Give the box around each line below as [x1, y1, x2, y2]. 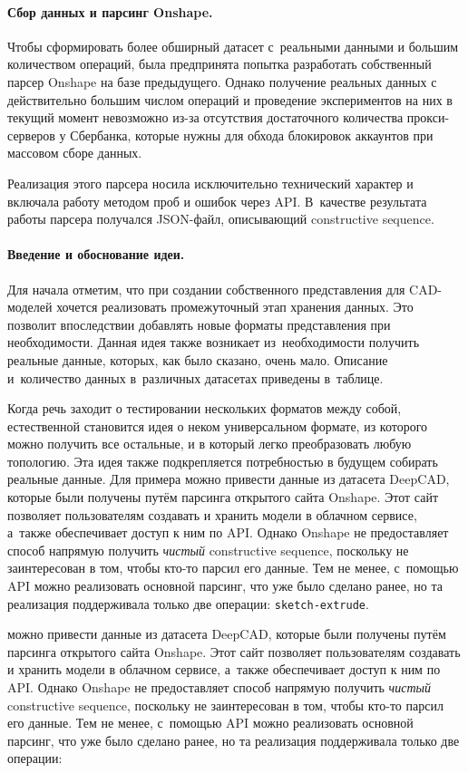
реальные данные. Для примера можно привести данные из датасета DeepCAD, [7, 469, 450, 488]
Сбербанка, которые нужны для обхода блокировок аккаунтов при [70, 125, 434, 144]
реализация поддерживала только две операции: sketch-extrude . [7, 594, 369, 613]
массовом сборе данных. [7, 143, 142, 162]
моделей [7, 297, 53, 316]
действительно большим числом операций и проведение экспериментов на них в [7, 90, 453, 109]
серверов [7, 125, 55, 144]
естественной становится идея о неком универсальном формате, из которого [7, 416, 428, 435]
